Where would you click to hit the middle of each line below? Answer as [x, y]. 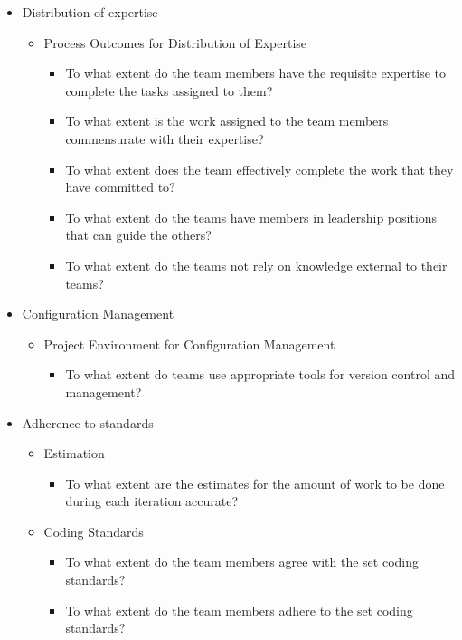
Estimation [74, 453]
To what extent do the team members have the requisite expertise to [256, 73]
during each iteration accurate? [152, 501]
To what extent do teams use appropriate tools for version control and [260, 374]
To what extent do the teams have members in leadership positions [251, 217]
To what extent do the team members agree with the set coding [242, 562]
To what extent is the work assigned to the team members [227, 121]
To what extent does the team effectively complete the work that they [259, 169]
